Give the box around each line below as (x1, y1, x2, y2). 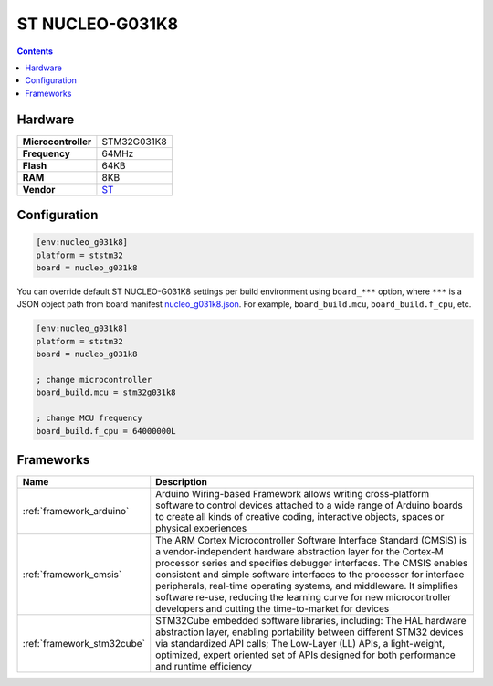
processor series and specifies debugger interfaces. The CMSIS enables (155, 557, 468, 569)
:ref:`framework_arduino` (22, 505, 130, 517)
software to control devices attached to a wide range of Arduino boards (155, 499, 463, 512)
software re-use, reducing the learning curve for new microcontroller (155, 591, 452, 603)
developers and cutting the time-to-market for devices (155, 603, 390, 615)
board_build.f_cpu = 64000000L (36, 426, 177, 436)
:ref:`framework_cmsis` (22, 568, 122, 580)
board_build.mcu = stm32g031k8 (36, 387, 177, 397)
